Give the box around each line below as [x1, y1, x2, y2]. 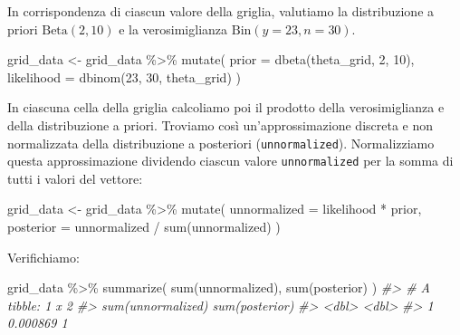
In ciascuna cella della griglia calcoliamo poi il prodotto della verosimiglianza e [7, 98, 445, 117]
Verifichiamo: [7, 247, 80, 266]
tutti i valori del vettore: [7, 168, 143, 187]
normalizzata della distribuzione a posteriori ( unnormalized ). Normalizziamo [7, 133, 435, 152]
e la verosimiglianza [119, 19, 228, 38]
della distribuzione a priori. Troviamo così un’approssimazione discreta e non [7, 115, 434, 134]
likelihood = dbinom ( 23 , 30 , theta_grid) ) [7, 67, 241, 86]
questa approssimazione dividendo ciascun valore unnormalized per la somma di [7, 151, 454, 170]
